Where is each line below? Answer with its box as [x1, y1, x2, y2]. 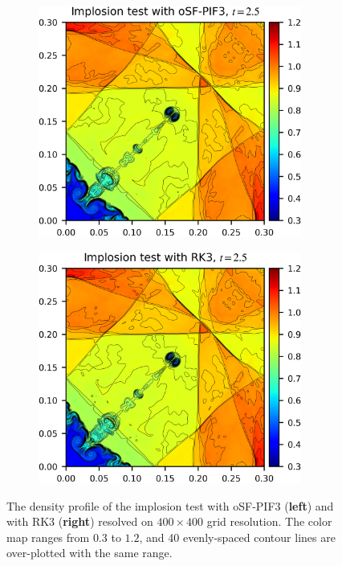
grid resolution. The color [206, 513, 332, 530]
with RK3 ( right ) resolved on [6, 513, 153, 530]
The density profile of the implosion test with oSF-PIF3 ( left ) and [6, 497, 334, 514]
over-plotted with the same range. [6, 544, 173, 561]
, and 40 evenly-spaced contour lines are [139, 528, 336, 545]
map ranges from [6, 528, 90, 545]
